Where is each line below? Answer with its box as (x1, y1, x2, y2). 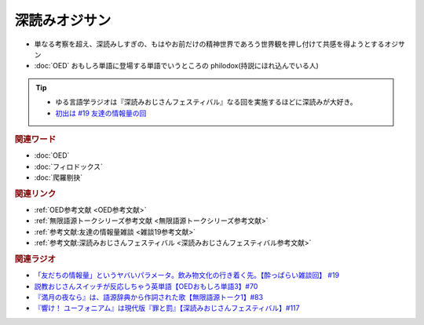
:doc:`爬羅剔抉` (34, 173, 83, 182)
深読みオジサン (14, 12, 111, 29)
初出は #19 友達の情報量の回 (55, 108, 147, 118)
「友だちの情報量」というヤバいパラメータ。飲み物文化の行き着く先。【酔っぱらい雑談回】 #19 (34, 271, 340, 280)
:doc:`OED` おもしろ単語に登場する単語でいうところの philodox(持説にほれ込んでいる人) (34, 61, 319, 71)
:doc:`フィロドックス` (34, 162, 104, 171)
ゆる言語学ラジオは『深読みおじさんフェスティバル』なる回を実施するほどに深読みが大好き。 (55, 97, 357, 107)
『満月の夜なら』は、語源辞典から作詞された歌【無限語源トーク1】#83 (34, 292, 263, 301)
